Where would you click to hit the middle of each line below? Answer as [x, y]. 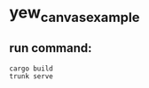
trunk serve [31, 76]
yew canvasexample [74, 14]
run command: [51, 48]
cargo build [31, 69]
